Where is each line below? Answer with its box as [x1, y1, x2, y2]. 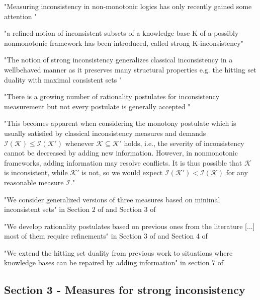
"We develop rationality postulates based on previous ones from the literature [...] [4, 220, 255, 231]
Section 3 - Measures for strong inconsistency [4, 282, 245, 297]
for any [226, 167, 248, 178]
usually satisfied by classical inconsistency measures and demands [4, 127, 206, 138]
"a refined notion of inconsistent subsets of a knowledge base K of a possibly [4, 28, 239, 38]
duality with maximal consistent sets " [4, 74, 122, 85]
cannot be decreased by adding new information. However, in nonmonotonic [4, 147, 238, 158]
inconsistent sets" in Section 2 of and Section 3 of [4, 204, 156, 214]
